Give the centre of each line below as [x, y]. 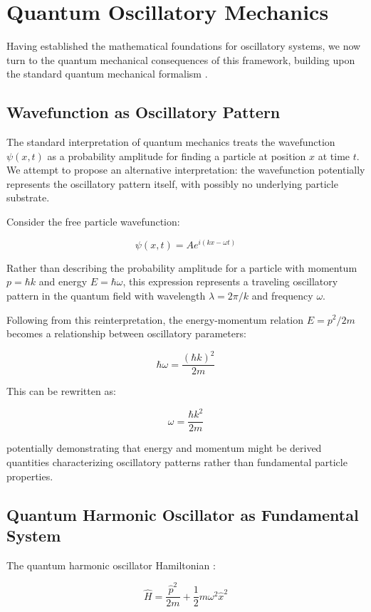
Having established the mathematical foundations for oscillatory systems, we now [184, 46]
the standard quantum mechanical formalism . [107, 74]
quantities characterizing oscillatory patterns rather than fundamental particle [177, 462]
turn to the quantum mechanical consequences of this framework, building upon [181, 59]
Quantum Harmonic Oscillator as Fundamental [183, 514]
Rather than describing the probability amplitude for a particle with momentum [182, 267]
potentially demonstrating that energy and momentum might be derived [164, 448]
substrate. [28, 197]
